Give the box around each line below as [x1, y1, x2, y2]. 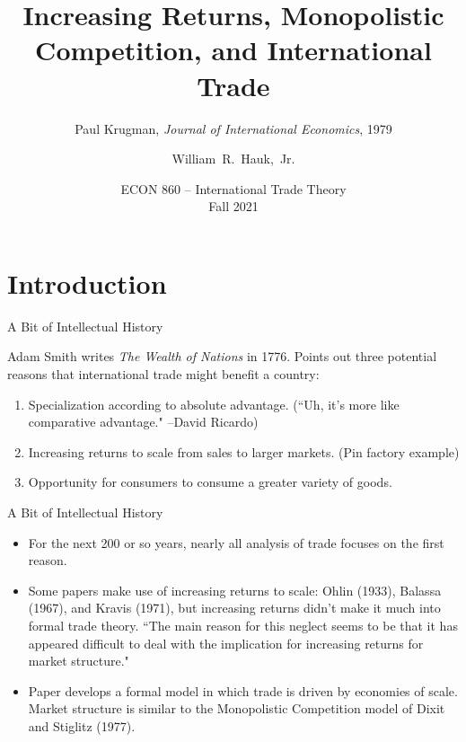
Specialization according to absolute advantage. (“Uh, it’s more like [28, 394, 400, 413]
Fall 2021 [208, 197, 259, 216]
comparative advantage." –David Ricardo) [28, 412, 259, 431]
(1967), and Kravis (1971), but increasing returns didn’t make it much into [28, 598, 441, 617]
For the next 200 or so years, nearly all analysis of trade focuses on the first [28, 533, 444, 552]
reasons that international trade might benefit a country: [7, 365, 320, 383]
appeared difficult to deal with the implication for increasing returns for [28, 633, 424, 652]
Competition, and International [35, 31, 432, 68]
